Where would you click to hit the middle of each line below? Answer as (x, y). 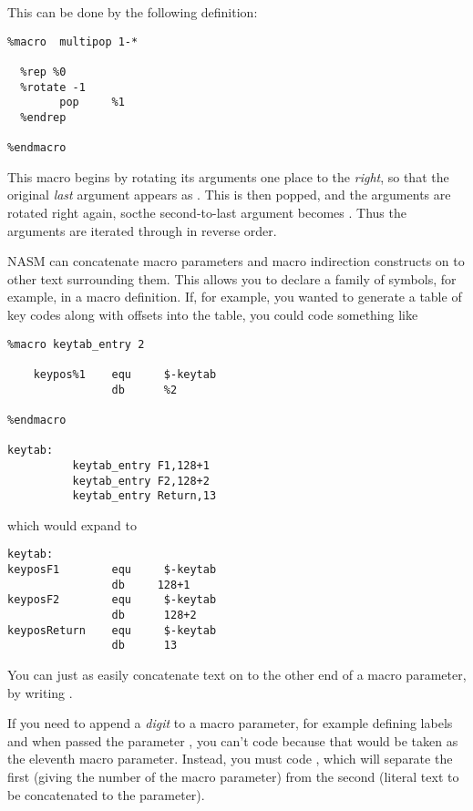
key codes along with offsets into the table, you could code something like (213, 314)
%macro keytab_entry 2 (76, 344)
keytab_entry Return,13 (144, 496)
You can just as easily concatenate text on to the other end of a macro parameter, (237, 674)
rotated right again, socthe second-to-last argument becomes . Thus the (207, 213)
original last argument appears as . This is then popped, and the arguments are (229, 195)
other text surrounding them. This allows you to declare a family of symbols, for (232, 278)
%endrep (43, 117)
